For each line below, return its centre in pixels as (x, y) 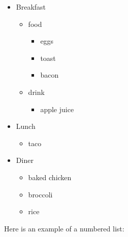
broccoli (40, 194)
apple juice (57, 109)
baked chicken (50, 177)
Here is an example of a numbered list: (64, 228)
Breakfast (31, 7)
